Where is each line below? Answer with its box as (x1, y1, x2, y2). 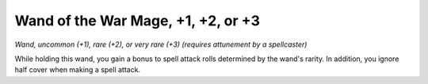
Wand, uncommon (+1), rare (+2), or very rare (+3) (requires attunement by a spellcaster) (14, 40, 308, 49)
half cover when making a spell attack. (14, 65, 141, 74)
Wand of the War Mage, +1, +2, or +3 (14, 12, 261, 29)
